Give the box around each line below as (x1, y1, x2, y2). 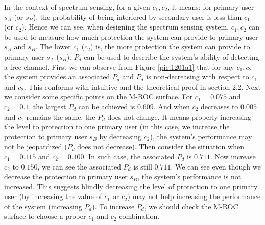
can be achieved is (78, 101, 135, 111)
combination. (119, 211, 160, 221)
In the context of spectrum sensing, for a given (4, 2, 150, 12)
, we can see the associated (37, 161, 121, 172)
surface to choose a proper (4, 211, 86, 221)
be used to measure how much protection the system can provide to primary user (4, 31, 258, 42)
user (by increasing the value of (4, 191, 102, 202)
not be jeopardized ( (4, 141, 67, 152)
